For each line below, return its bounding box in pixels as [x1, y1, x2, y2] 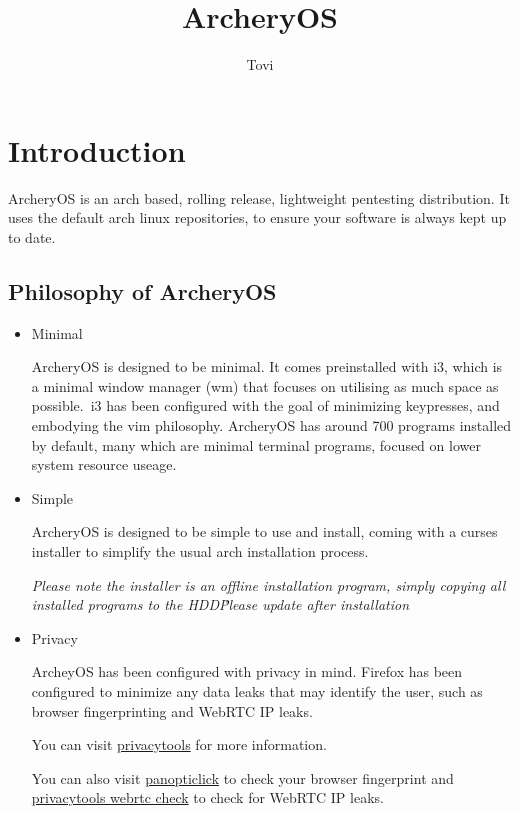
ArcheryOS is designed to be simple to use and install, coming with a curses [31, 521, 498, 542]
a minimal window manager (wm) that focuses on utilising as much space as [31, 375, 499, 396]
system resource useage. [31, 454, 177, 475]
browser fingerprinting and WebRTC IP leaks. [31, 700, 313, 721]
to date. [8, 226, 56, 247]
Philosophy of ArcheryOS [8, 275, 277, 306]
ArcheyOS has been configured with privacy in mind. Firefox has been [31, 661, 463, 682]
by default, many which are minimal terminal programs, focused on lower [31, 434, 481, 455]
